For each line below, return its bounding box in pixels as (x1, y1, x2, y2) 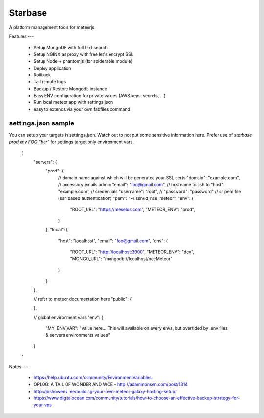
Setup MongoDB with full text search (33, 45, 108, 50)
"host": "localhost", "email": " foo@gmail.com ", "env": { (58, 238, 168, 244)
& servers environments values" (45, 332, 110, 338)
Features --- (9, 33, 34, 39)
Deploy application (33, 65, 71, 71)
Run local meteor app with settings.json (33, 99, 113, 105)
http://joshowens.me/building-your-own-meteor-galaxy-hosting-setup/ (33, 388, 177, 394)
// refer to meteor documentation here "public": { (33, 296, 132, 302)
